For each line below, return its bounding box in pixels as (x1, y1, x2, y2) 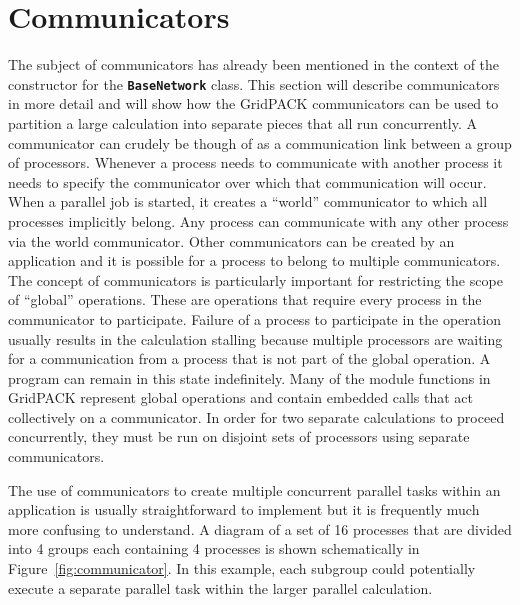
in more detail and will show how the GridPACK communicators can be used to (8, 93, 499, 114)
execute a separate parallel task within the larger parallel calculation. (8, 577, 433, 598)
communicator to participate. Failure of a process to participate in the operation (8, 308, 501, 329)
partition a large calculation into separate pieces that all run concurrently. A (8, 112, 478, 133)
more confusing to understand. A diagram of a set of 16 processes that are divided (8, 518, 512, 539)
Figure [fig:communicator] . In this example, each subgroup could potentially (8, 558, 476, 579)
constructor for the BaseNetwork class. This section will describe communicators (8, 73, 500, 94)
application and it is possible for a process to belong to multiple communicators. (8, 250, 501, 271)
